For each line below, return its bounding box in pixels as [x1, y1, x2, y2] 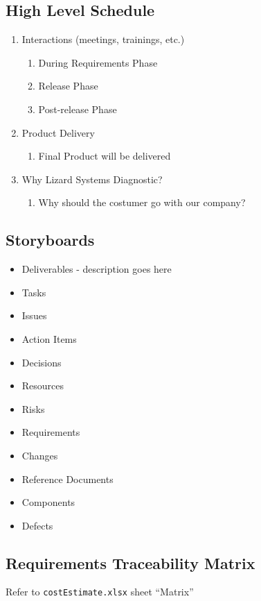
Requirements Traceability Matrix [6, 552, 255, 573]
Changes [21, 448, 58, 462]
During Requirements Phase [38, 55, 158, 69]
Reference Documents [21, 471, 114, 486]
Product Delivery [21, 125, 95, 139]
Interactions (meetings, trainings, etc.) [21, 32, 185, 46]
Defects [21, 518, 53, 532]
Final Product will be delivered [38, 149, 171, 163]
